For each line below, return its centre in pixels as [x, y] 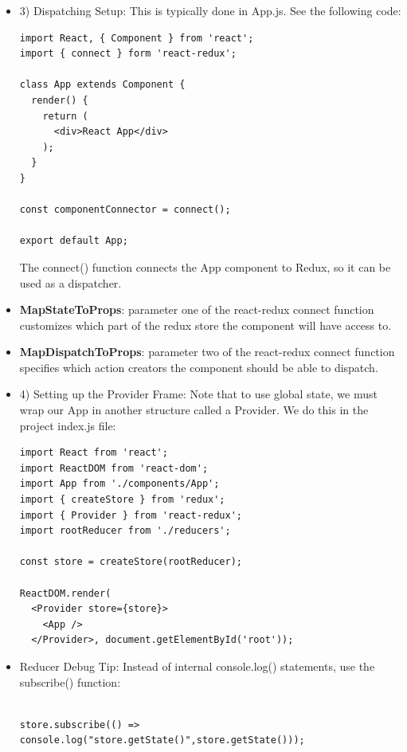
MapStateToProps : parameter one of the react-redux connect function [197, 309]
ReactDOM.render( [65, 593]
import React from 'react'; [94, 453]
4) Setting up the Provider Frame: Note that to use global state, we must [198, 394]
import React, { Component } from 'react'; [137, 38]
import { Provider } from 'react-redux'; [131, 515]
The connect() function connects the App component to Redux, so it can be [205, 266]
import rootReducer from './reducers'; [125, 531]
